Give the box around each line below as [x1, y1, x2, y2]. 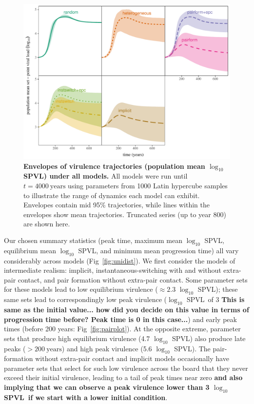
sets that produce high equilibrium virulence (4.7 [4, 333, 150, 343]
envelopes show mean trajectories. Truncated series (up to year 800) [23, 209, 226, 219]
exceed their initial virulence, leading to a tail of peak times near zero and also [4, 372, 243, 383]
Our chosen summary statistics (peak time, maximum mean [4, 235, 182, 245]
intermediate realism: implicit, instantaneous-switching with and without [4, 265, 221, 275]
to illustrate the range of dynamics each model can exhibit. [23, 190, 200, 200]
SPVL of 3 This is [186, 294, 245, 304]
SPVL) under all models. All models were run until [23, 171, 188, 181]
